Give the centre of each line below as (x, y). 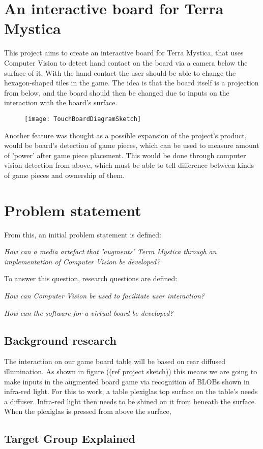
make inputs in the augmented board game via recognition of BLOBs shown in (127, 381)
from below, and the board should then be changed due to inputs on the (117, 92)
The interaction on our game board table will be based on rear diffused (115, 361)
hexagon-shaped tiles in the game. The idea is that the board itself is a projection (131, 83)
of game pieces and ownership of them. (65, 175)
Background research (60, 340)
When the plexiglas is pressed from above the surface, (88, 411)
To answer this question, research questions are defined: (91, 278)
